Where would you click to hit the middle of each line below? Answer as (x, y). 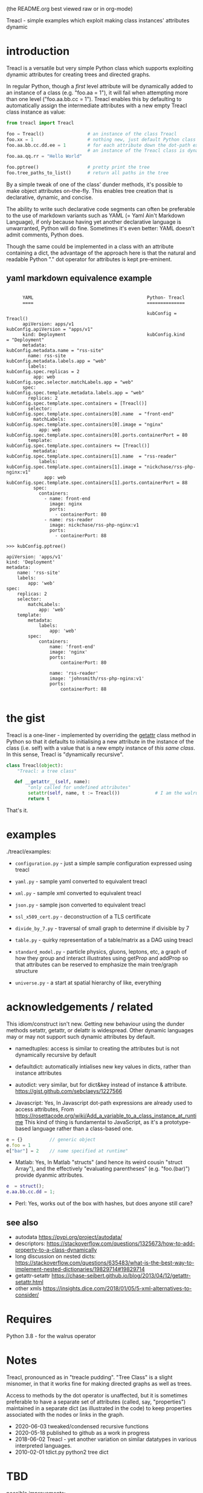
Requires (29, 1319)
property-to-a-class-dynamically (56, 1250)
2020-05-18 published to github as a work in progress (82, 1433)
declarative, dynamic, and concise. (50, 197)
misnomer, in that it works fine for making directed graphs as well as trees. (99, 1384)
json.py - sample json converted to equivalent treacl (80, 905)
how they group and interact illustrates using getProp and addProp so (101, 958)
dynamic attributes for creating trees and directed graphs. (79, 74)
